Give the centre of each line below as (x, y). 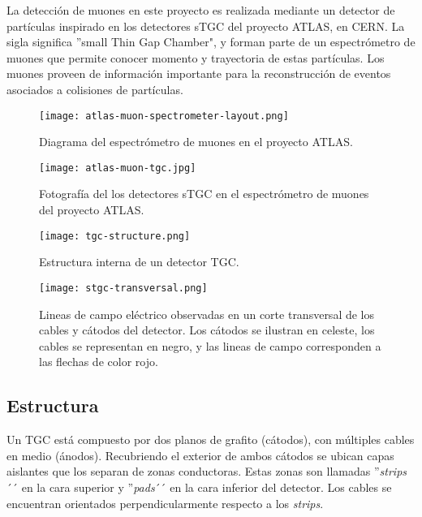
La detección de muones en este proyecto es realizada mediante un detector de (201, 10)
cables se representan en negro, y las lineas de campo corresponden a (210, 345)
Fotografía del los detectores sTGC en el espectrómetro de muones (204, 194)
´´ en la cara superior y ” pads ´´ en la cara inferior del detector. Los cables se (199, 487)
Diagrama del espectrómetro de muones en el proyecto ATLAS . (196, 142)
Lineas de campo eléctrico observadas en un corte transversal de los (207, 314)
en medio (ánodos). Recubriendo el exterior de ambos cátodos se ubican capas (200, 455)
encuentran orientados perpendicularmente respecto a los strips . (165, 503)
